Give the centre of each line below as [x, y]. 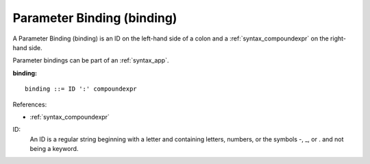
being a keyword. [54, 149]
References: [30, 104]
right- [338, 38]
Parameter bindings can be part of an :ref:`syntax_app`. [91, 60]
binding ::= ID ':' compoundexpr [81, 89]
